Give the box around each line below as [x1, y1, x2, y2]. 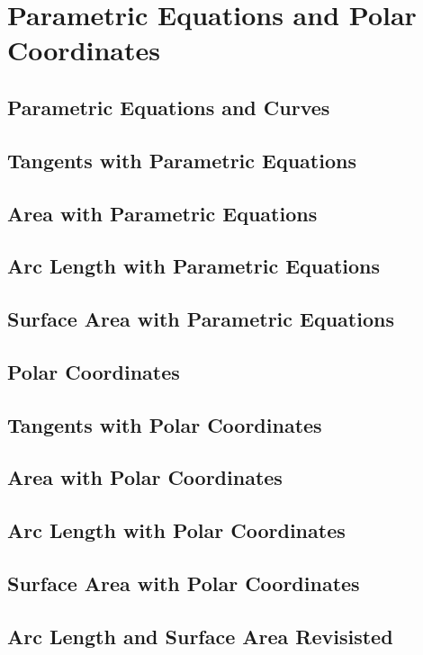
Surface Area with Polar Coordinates [7, 569, 360, 597]
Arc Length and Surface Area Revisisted [7, 622, 393, 650]
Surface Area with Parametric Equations [7, 305, 394, 333]
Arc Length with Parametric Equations [7, 252, 381, 280]
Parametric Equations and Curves [7, 93, 330, 121]
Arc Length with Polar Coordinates [7, 516, 346, 544]
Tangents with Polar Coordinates [7, 410, 322, 438]
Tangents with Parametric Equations [7, 146, 356, 174]
